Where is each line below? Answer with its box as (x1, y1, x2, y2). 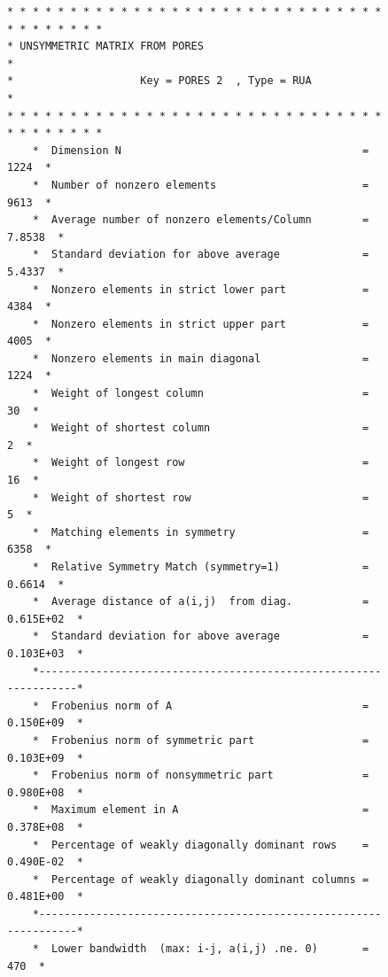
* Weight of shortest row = (32, 491, 369, 504)
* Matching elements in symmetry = (32, 525, 369, 539)
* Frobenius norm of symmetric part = (32, 733, 369, 747)
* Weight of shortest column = (32, 422, 369, 435)
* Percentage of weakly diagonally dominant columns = (32, 872, 369, 886)
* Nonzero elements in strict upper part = (32, 317, 369, 330)
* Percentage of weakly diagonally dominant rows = (32, 838, 369, 851)
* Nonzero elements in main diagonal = (32, 352, 369, 365)
